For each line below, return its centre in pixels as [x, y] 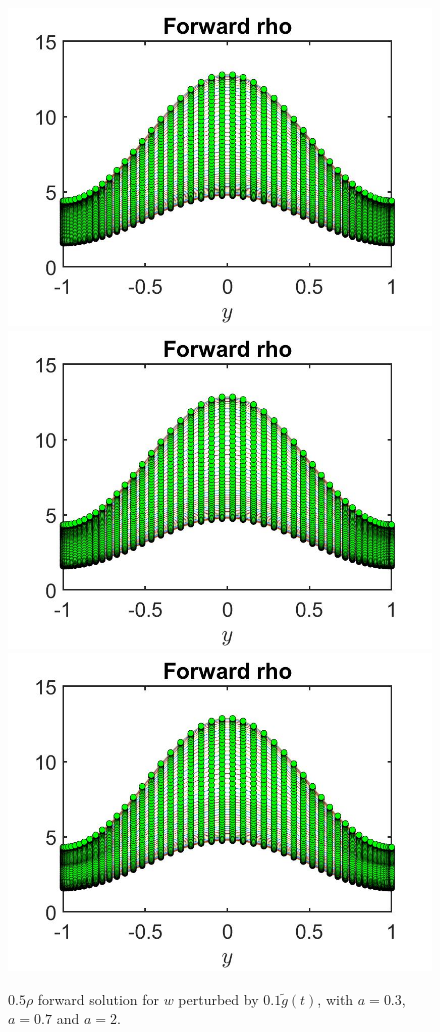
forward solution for [98, 998]
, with [335, 998]
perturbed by [218, 998]
